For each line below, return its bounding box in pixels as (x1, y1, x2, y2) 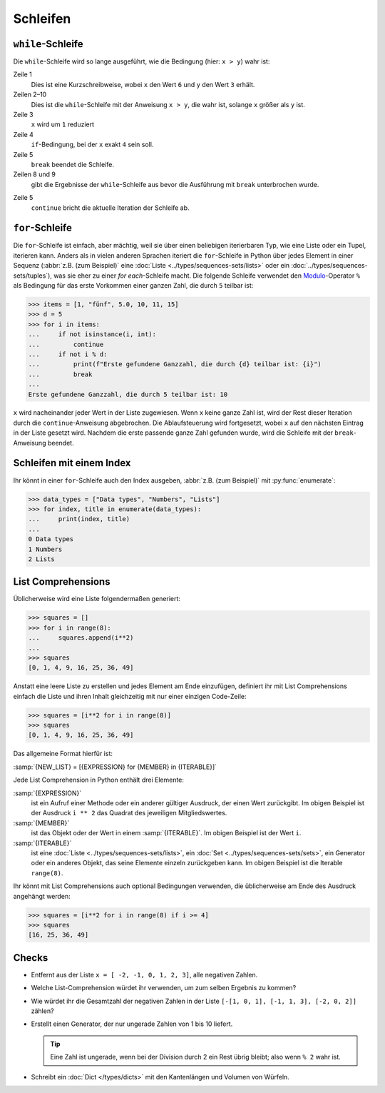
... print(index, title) (28, 515, 130, 523)
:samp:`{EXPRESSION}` (13, 789, 82, 797)
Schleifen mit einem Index (13, 457, 131, 469)
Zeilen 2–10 (13, 90, 47, 99)
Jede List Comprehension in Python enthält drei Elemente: (13, 775, 185, 785)
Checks (13, 952, 48, 964)
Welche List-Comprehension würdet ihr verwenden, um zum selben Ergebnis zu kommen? (31, 984, 297, 992)
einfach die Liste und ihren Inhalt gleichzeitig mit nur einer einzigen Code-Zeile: (13, 692, 247, 700)
